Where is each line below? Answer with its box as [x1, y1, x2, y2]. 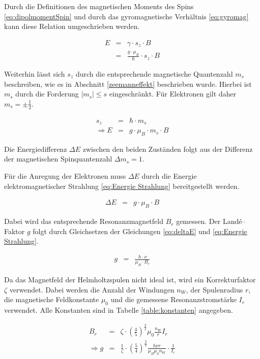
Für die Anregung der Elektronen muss [4, 171, 126, 181]
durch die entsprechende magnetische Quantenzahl [75, 68, 233, 79]
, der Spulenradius [186, 284, 243, 295]
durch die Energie [141, 171, 197, 181]
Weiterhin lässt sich [4, 68, 65, 79]
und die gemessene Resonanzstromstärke [110, 294, 237, 305]
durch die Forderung [15, 88, 79, 99]
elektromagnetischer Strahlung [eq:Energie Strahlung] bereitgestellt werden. [4, 180, 240, 191]
